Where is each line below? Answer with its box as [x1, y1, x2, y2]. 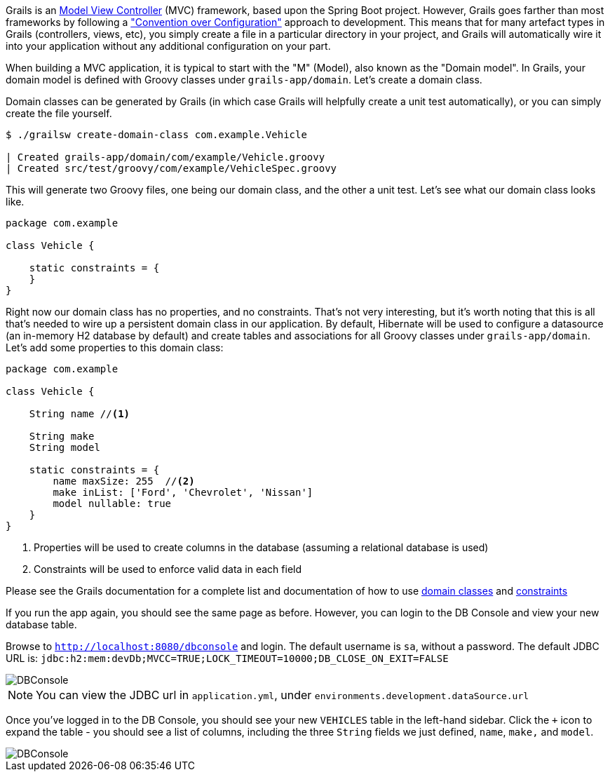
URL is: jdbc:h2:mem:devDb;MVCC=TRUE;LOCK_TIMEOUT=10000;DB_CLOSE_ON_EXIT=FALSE [6, 652, 449, 664]
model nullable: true [53, 498, 172, 509]
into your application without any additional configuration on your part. [6, 40, 331, 52]
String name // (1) [29, 408, 130, 419]
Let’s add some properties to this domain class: [6, 342, 224, 353]
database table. [6, 619, 77, 630]
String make [29, 431, 95, 442]
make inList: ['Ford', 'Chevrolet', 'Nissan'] [53, 487, 313, 498]
